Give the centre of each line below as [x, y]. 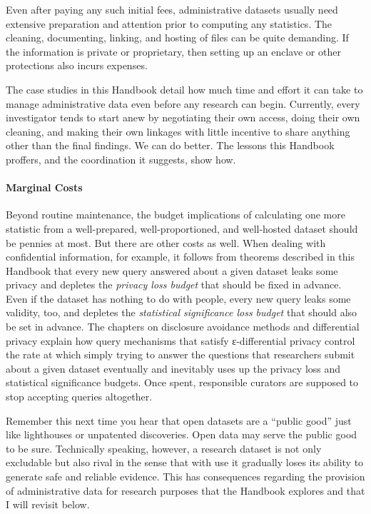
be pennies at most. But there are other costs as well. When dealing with [166, 242]
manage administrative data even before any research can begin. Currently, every [183, 103]
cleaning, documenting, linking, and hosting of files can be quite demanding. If [177, 37]
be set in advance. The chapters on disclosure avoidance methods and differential [183, 327]
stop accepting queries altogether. [79, 397]
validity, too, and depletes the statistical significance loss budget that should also [182, 312]
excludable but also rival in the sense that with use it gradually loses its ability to [185, 462]
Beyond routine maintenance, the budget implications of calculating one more [176, 215]
